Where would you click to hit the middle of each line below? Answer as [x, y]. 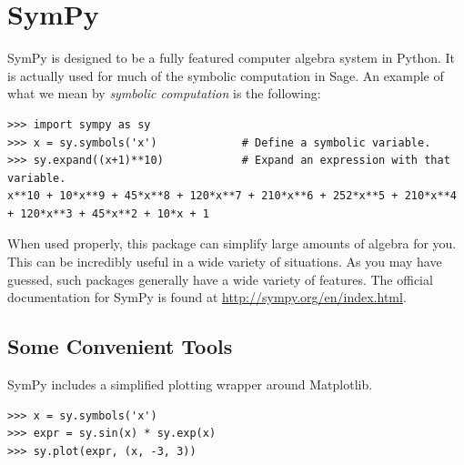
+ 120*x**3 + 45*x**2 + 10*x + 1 [108, 213]
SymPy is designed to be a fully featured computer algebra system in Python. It [232, 58]
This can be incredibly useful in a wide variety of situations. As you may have [225, 262]
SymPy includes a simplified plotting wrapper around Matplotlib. [190, 384]
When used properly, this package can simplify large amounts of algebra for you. [232, 243]
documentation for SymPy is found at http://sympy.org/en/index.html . [207, 297]
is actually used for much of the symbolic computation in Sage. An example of [226, 75]
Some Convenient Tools [120, 346]
